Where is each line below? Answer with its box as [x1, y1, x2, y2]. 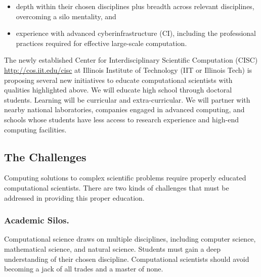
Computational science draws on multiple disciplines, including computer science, [4, 234, 256, 244]
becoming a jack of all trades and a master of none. [4, 263, 163, 274]
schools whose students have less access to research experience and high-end [4, 114, 239, 124]
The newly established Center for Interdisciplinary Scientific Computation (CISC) [4, 55, 258, 65]
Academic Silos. [4, 214, 69, 226]
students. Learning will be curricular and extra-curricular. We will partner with [4, 94, 250, 105]
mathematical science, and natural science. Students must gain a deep [4, 243, 221, 254]
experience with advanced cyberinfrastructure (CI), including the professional [16, 28, 256, 38]
